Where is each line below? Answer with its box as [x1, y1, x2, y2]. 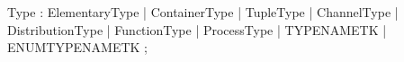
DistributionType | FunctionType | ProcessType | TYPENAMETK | [7, 20, 387, 39]
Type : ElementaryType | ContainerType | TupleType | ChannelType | [7, 3, 399, 21]
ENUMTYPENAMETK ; [7, 38, 148, 57]
